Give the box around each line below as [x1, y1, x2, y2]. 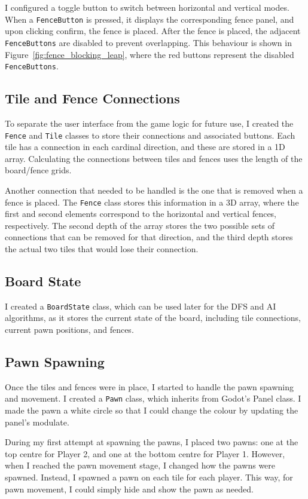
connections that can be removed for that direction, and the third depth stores [5, 231, 293, 243]
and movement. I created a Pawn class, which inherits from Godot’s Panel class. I [5, 392, 301, 405]
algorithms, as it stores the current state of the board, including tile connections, [5, 311, 301, 324]
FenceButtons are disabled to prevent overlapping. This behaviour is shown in [5, 36, 292, 48]
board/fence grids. [5, 164, 72, 176]
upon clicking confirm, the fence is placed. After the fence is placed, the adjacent [5, 25, 301, 37]
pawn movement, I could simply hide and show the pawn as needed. [5, 482, 254, 495]
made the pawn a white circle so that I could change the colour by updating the [5, 404, 298, 417]
